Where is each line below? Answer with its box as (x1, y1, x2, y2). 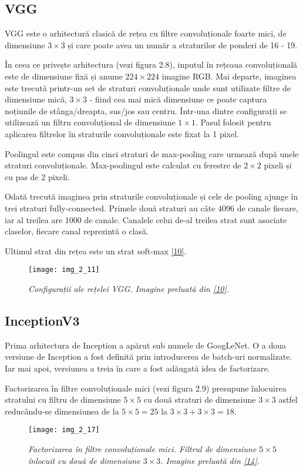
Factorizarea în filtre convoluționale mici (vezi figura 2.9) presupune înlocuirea (5, 382, 287, 394)
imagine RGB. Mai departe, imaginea (161, 69, 297, 82)
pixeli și (264, 159, 292, 171)
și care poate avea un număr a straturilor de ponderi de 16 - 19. (68, 38, 298, 51)
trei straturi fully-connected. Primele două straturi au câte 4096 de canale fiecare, (5, 201, 298, 214)
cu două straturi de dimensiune (143, 393, 256, 406)
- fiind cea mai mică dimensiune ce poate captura (89, 93, 267, 105)
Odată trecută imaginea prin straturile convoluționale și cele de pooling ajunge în (5, 190, 298, 203)
